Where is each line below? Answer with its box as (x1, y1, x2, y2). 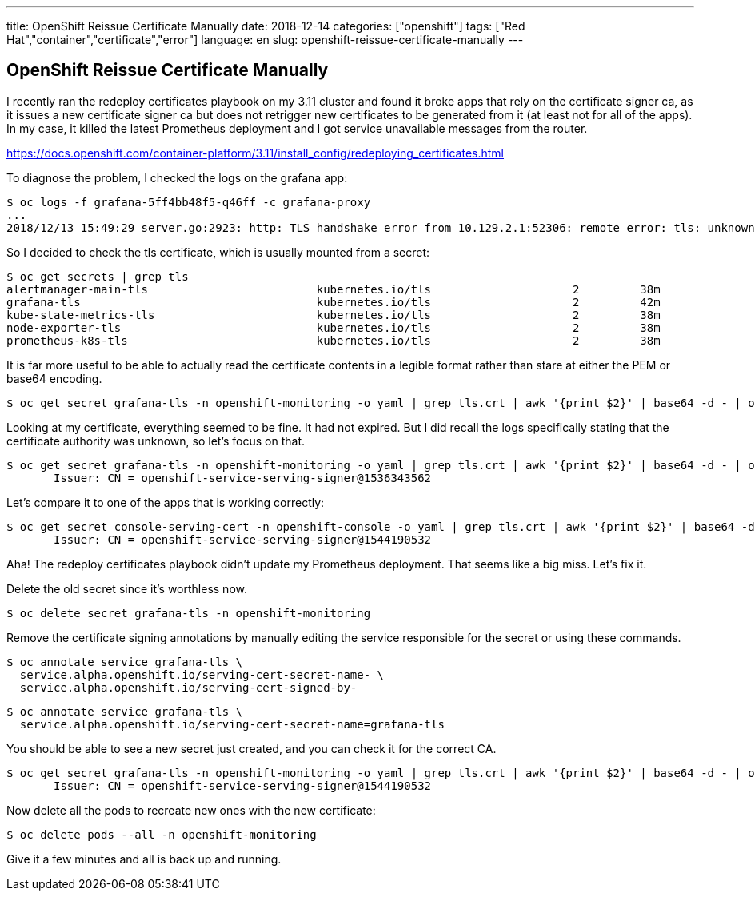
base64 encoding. (6, 371, 102, 385)
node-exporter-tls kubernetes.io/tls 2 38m (6, 321, 661, 334)
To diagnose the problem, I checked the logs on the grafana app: (6, 170, 348, 185)
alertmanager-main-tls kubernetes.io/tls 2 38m (6, 282, 661, 296)
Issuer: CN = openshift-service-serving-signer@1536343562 (54, 471, 432, 484)
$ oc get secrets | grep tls (6, 269, 189, 283)
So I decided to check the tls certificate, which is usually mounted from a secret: (6, 245, 430, 259)
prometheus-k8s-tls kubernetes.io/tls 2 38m (6, 333, 661, 347)
